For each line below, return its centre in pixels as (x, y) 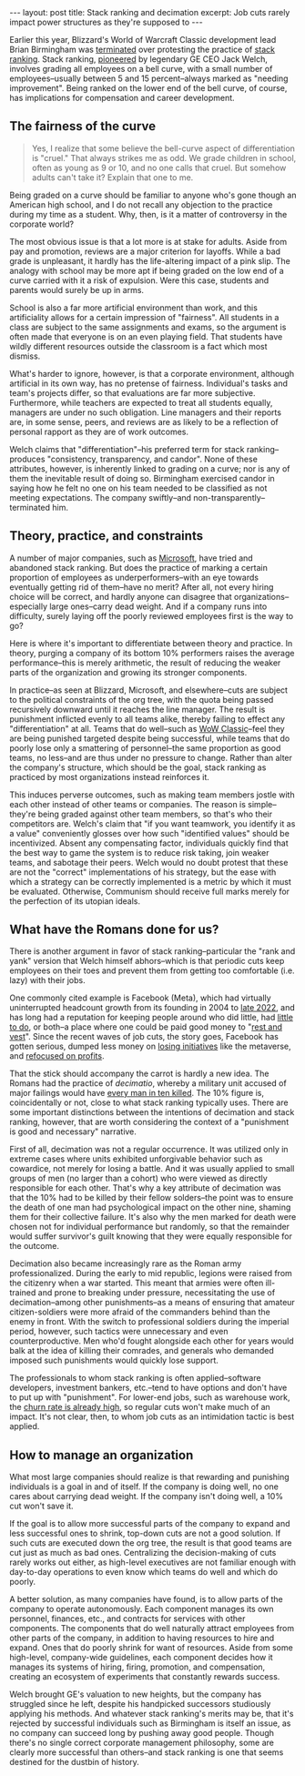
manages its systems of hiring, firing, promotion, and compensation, (137, 1667)
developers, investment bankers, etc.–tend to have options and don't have (148, 1388)
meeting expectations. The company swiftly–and (101, 497)
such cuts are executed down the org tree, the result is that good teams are (151, 1543)
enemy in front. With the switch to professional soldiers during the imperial (149, 1322)
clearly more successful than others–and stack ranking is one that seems (147, 1752)
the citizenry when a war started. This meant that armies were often (137, 1283)
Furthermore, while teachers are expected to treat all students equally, (141, 402)
